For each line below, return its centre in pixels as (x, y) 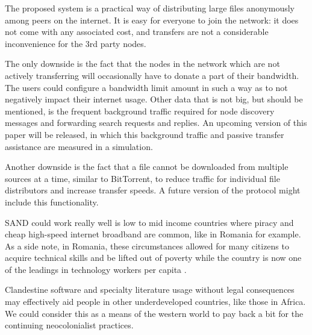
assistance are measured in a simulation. (79, 146)
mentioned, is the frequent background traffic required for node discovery (140, 111)
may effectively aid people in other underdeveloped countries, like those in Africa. (155, 302)
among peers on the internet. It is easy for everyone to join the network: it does (152, 20)
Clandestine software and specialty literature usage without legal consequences (150, 290)
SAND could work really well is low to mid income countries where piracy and (149, 222)
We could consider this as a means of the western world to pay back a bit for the (154, 313)
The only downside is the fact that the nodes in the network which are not (142, 64)
